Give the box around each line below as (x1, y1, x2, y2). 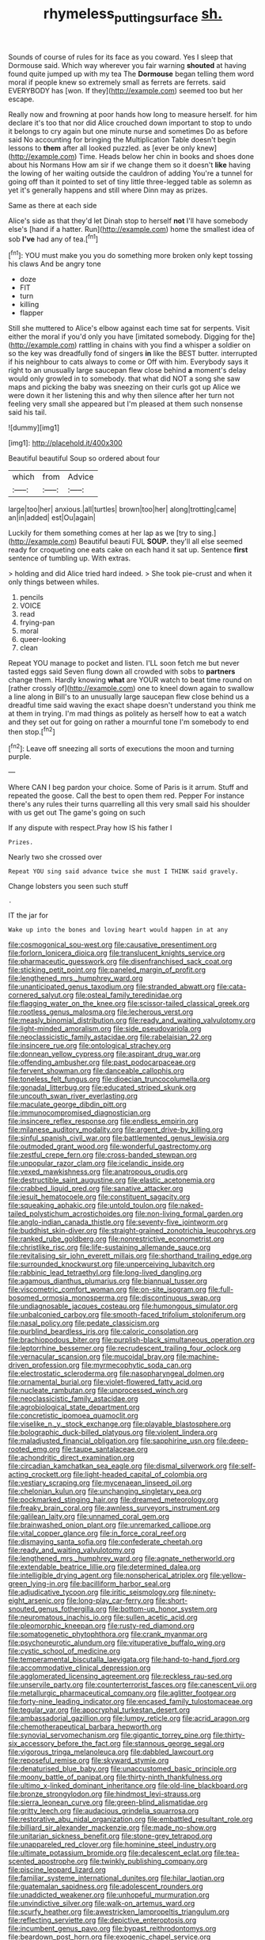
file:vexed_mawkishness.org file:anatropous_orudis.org (8, 1167, 188, 1176)
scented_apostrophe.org (8, 1857, 89, 1866)
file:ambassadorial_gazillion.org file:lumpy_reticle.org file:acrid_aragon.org (8, 1714, 251, 1723)
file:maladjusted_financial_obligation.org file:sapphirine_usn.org (8, 1436, 215, 1445)
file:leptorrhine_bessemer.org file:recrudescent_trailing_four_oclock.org (8, 1343, 241, 1353)
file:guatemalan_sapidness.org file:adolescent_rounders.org (8, 1881, 203, 1892)
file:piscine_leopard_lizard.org (8, 1865, 107, 1874)
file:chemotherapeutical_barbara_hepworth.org (8, 1722, 162, 1732)
